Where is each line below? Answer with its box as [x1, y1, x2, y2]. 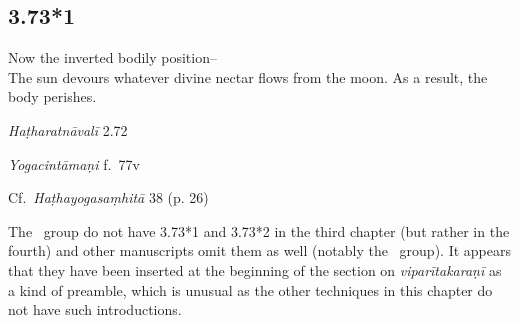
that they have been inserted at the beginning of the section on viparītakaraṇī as [8, 259, 502, 280]
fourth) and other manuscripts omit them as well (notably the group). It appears [8, 240, 511, 261]
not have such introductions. [8, 299, 182, 320]
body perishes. [8, 86, 97, 107]
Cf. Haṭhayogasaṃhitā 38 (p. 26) [8, 187, 209, 208]
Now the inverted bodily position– [8, 47, 217, 68]
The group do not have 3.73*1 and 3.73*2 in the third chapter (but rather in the [8, 220, 510, 241]
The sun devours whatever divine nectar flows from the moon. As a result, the [8, 66, 488, 87]
